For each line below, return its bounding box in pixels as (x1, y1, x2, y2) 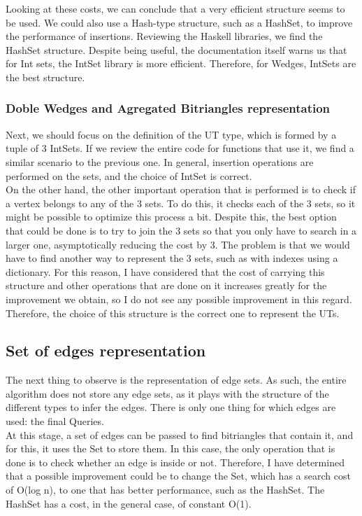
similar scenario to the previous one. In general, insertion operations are (6, 154, 314, 169)
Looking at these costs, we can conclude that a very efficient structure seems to (6, 1, 345, 15)
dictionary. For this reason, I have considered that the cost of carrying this (6, 264, 325, 279)
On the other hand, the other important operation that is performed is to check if (6, 182, 356, 197)
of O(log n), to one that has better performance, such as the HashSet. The (6, 482, 325, 497)
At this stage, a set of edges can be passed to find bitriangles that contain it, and (6, 427, 354, 442)
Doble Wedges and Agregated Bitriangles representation (6, 99, 331, 117)
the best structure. (6, 69, 85, 84)
